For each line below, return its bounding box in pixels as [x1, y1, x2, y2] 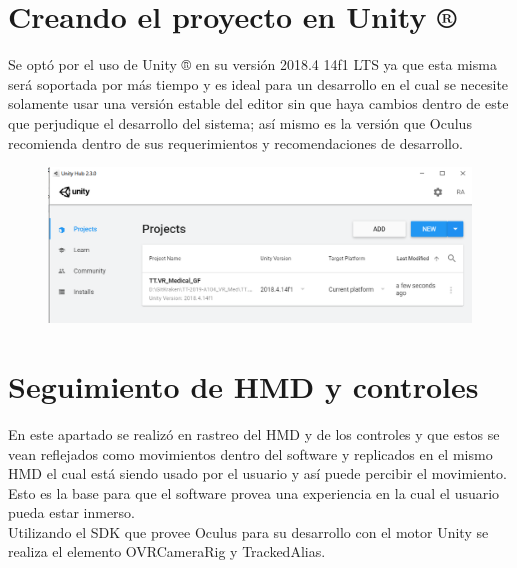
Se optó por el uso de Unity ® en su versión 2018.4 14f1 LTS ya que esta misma [8, 54, 497, 75]
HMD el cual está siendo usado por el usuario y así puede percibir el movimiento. [8, 463, 507, 484]
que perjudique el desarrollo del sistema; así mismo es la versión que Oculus [8, 112, 472, 133]
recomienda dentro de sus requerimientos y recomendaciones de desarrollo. [8, 132, 463, 153]
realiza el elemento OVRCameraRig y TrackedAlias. [8, 541, 326, 562]
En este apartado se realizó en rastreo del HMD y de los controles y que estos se [8, 423, 500, 444]
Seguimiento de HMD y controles [8, 365, 479, 406]
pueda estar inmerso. [8, 502, 136, 523]
